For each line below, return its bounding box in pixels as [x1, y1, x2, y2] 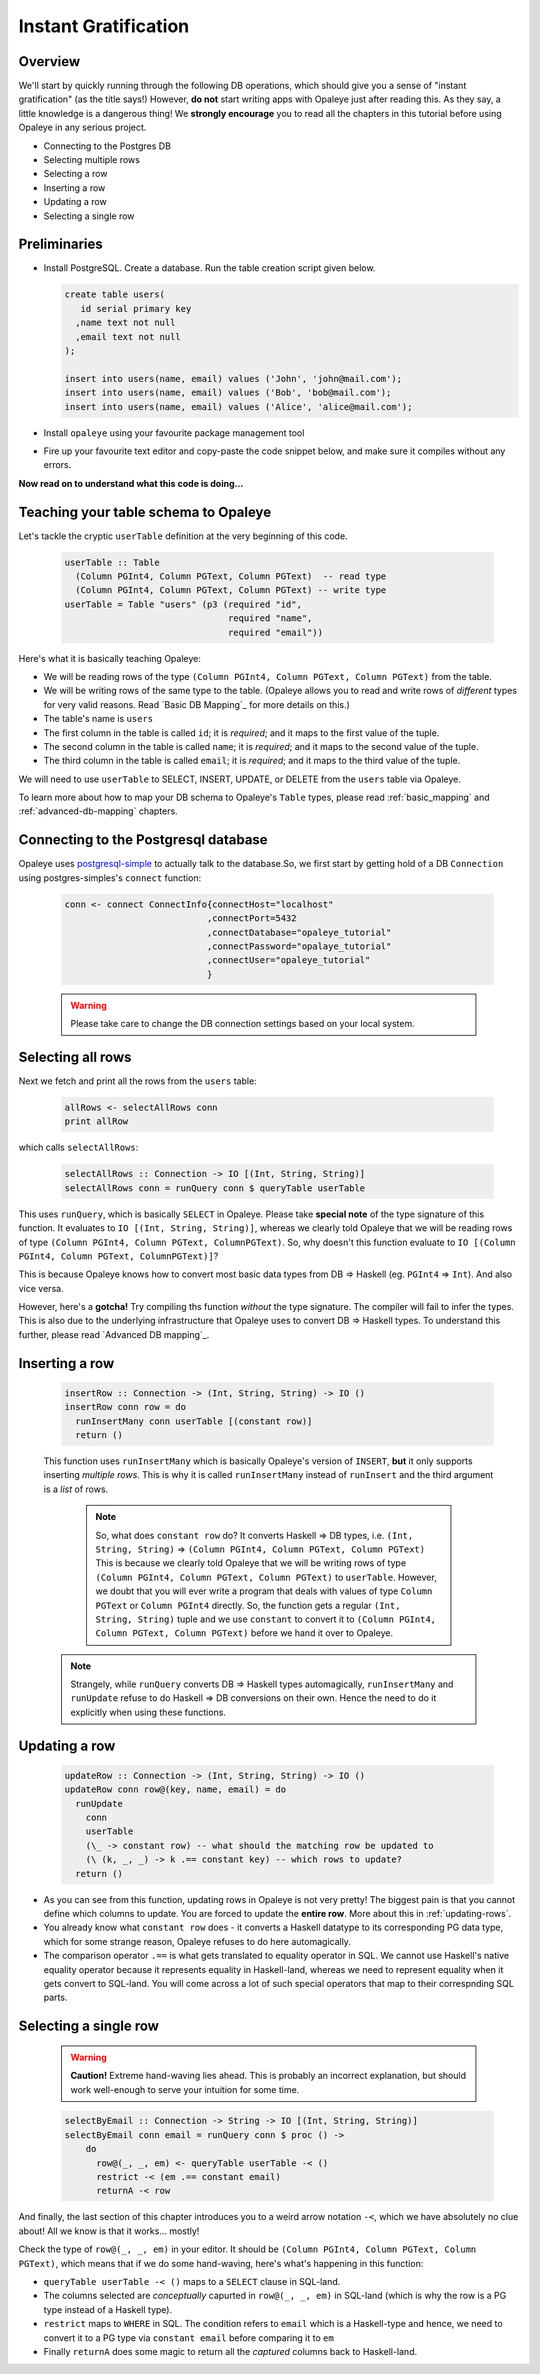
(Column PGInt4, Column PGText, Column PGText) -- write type [75, 585, 387, 596]
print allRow [64, 1116, 129, 1127]
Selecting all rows [18, 1048, 132, 1065]
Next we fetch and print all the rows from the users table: [18, 1075, 257, 1087]
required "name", [227, 613, 313, 624]
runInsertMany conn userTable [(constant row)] [75, 1415, 313, 1427]
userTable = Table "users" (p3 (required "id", [64, 598, 302, 610]
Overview [18, 53, 81, 70]
